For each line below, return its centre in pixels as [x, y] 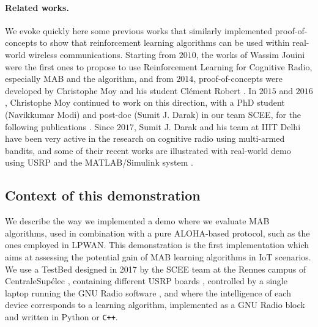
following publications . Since [60, 126]
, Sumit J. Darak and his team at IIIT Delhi [217, 126]
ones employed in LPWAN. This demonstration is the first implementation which [157, 245]
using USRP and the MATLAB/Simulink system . [99, 162]
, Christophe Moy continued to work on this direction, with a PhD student [145, 102]
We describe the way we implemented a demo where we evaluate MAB [137, 221]
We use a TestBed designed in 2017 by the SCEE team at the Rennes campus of [156, 269]
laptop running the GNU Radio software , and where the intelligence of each [148, 292]
